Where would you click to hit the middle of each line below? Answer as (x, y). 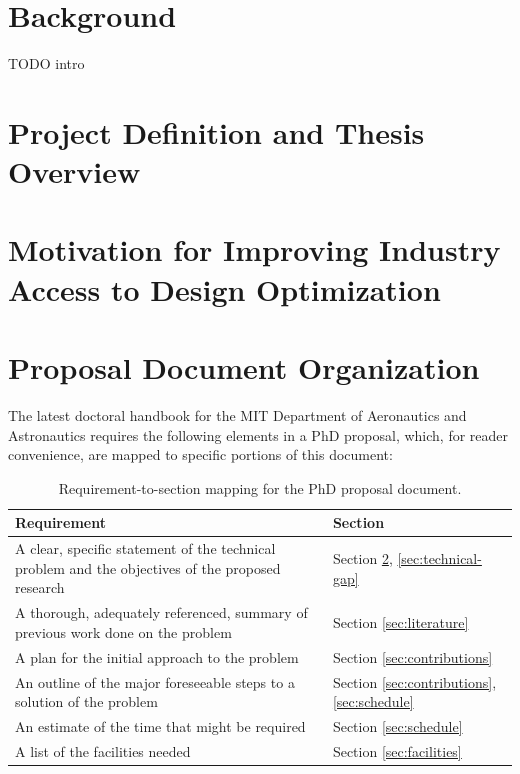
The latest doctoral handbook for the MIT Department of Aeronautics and (237, 414)
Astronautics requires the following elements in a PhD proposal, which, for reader (258, 434)
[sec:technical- (439, 557)
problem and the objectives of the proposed (148, 567)
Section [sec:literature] (400, 622)
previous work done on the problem (123, 631)
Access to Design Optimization (224, 288)
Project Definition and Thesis (216, 131)
